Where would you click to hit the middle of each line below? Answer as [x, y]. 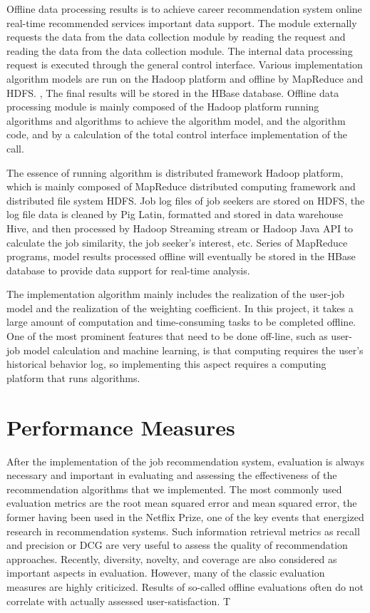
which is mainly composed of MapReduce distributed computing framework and [181, 186]
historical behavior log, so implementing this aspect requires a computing [166, 364]
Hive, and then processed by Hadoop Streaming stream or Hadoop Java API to [180, 228]
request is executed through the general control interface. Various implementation [185, 65]
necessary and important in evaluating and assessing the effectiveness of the [172, 475]
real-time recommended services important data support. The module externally [182, 22]
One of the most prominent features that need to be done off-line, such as [167, 336]
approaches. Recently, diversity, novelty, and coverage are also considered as [172, 558]
